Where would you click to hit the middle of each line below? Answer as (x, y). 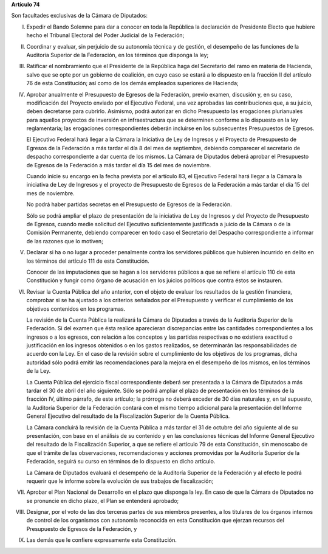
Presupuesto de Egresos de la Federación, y (82, 528)
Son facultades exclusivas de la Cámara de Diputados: (80, 16)
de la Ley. (39, 371)
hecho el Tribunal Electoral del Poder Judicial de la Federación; (105, 35)
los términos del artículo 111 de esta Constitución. (88, 261)
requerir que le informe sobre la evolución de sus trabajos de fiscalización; (120, 481)
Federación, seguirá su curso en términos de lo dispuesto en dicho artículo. (121, 462)
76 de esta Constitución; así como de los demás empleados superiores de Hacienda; (133, 83)
